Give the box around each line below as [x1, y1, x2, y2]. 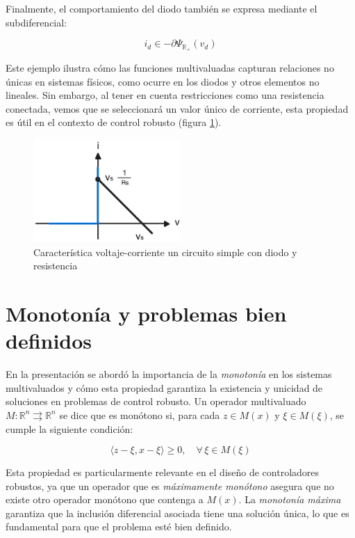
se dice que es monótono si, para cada [59, 407, 220, 422]
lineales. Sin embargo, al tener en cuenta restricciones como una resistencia [6, 88, 324, 102]
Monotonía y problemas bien [6, 299, 287, 327]
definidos [6, 326, 92, 355]
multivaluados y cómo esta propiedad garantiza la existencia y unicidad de [6, 380, 323, 395]
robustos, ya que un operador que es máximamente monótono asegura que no [6, 478, 334, 493]
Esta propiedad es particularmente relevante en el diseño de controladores [6, 465, 320, 480]
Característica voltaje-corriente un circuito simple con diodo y [33, 244, 297, 259]
